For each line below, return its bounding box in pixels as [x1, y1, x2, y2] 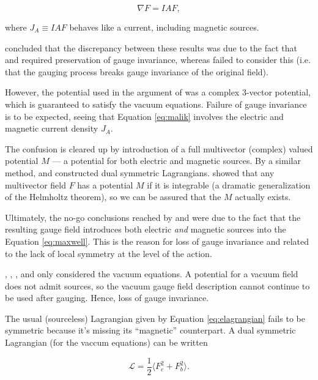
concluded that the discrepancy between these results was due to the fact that [5, 41, 297, 54]
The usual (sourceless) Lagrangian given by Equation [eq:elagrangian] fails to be [5, 311, 305, 324]
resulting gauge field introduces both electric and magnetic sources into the [5, 223, 286, 236]
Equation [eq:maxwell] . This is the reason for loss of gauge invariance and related [5, 234, 309, 247]
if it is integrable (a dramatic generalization [147, 178, 311, 191]
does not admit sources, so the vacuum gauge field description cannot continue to [5, 279, 310, 292]
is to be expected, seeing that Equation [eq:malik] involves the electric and [5, 110, 284, 122]
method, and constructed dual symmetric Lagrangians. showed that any [5, 166, 275, 179]
